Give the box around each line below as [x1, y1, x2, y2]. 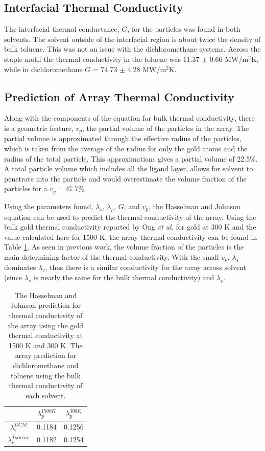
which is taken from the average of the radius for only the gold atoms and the [4, 143, 248, 154]
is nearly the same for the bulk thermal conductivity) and [33, 272, 214, 283]
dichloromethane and [13, 360, 79, 371]
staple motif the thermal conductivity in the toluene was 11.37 [4, 53, 200, 64]
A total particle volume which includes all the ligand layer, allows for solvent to [4, 163, 253, 174]
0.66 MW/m [209, 53, 249, 64]
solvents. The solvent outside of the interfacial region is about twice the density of [4, 33, 261, 44]
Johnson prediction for [10, 300, 81, 310]
